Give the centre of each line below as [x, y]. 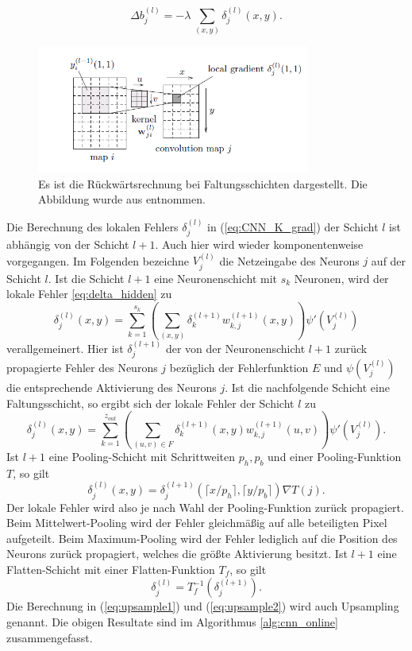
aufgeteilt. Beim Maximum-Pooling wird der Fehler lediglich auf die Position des [202, 538]
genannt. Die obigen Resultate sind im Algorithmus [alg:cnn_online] [172, 622]
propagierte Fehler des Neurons [82, 367]
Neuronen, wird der [341, 278]
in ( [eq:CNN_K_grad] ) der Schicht [293, 226]
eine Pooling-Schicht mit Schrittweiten [142, 456]
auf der [389, 260]
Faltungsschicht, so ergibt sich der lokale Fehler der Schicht [150, 403]
